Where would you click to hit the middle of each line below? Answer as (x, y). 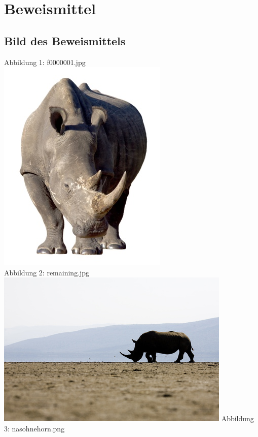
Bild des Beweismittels (65, 40)
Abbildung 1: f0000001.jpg (45, 62)
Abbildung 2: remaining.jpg (47, 272)
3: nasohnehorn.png (34, 428)
